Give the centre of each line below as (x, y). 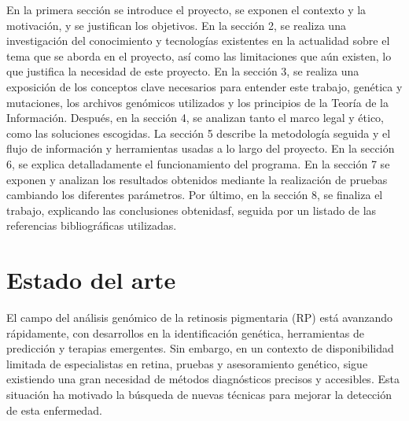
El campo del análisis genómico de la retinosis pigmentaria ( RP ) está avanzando (200, 318)
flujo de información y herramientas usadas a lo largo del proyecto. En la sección (201, 148)
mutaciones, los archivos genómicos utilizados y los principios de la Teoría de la (197, 102)
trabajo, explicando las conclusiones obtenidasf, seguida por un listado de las (192, 210)
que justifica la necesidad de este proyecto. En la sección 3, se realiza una (183, 71)
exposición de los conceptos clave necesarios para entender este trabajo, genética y (204, 86)
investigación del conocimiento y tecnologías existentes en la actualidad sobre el (198, 41)
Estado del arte (91, 280)
